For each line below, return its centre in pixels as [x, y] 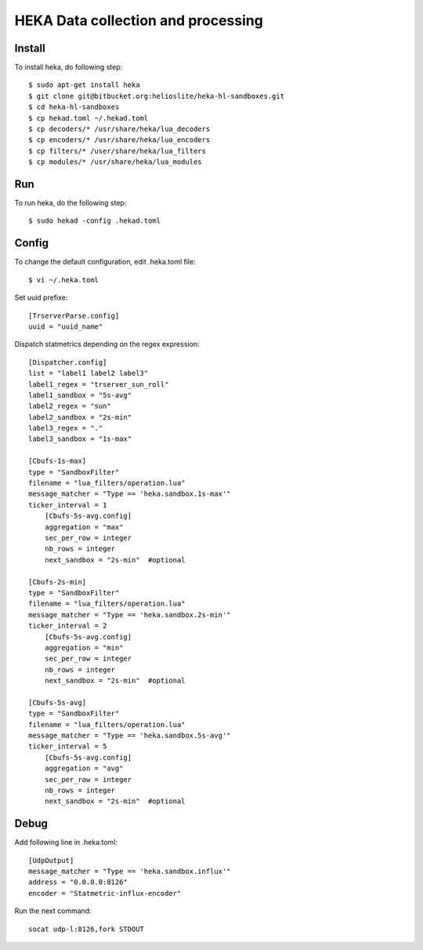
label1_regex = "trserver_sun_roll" [99, 384]
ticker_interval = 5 [68, 746]
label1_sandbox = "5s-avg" [80, 395]
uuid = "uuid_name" [66, 326]
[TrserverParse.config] [74, 315]
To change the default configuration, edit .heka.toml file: [105, 262]
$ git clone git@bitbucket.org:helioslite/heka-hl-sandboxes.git [157, 96]
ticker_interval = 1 [68, 505]
